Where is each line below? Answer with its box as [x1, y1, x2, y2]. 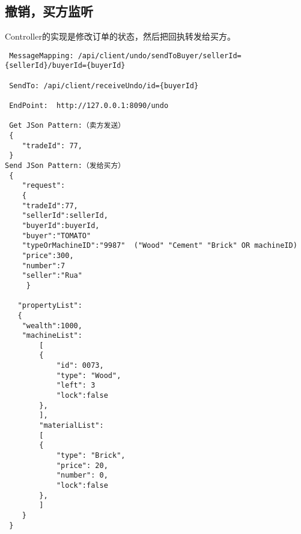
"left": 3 [56, 381, 96, 390]
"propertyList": [17, 301, 82, 310]
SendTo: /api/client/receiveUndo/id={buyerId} [9, 81, 199, 90]
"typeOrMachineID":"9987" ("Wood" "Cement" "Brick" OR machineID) [22, 241, 297, 250]
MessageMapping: [9, 51, 74, 60]
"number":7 [22, 261, 65, 270]
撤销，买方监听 [5, 2, 93, 20]
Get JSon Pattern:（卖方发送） [9, 121, 126, 130]
